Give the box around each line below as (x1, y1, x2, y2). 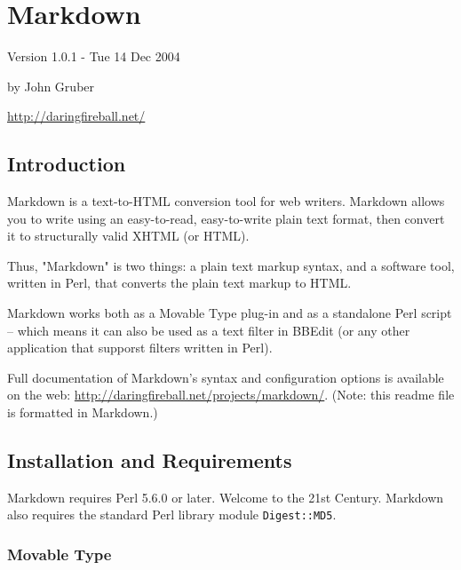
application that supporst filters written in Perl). (7, 338, 273, 357)
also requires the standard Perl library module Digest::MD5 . (7, 505, 337, 524)
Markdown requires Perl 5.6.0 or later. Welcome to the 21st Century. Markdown (7, 487, 444, 506)
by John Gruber (7, 76, 95, 95)
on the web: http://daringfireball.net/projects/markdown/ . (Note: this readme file (7, 385, 455, 404)
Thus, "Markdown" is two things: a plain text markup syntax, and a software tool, (7, 256, 455, 274)
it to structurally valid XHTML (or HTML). (7, 226, 250, 245)
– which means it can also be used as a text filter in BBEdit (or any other (7, 321, 410, 339)
